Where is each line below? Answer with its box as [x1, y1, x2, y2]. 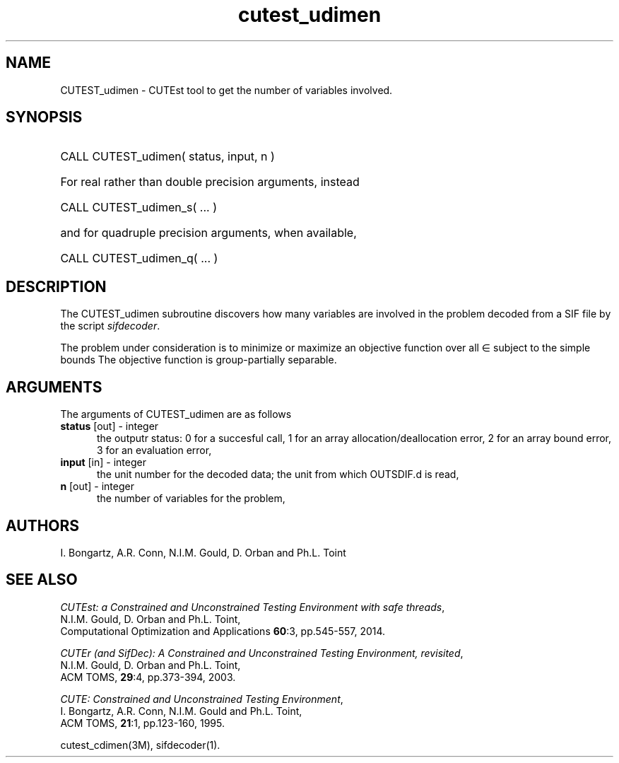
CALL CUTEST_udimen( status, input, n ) [60, 149, 275, 164]
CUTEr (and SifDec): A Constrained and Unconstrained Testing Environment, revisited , [60, 646, 464, 659]
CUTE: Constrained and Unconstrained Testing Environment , [60, 692, 343, 705]
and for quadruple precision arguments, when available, [60, 226, 357, 240]
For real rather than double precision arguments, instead [60, 175, 360, 190]
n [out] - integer [60, 480, 134, 493]
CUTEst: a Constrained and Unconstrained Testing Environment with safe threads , [60, 600, 445, 613]
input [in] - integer [60, 456, 146, 469]
